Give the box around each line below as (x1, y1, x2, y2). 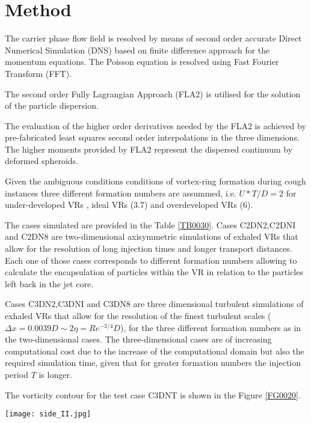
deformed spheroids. (5, 154, 78, 167)
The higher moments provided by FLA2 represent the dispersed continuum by (5, 142, 293, 155)
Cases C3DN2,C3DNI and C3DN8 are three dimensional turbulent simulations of (5, 297, 304, 310)
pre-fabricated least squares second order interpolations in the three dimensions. (5, 131, 300, 144)
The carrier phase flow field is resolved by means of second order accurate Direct (5, 32, 302, 44)
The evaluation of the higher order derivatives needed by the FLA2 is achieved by (5, 119, 306, 132)
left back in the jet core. (5, 277, 94, 290)
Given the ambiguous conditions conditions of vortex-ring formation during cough (5, 175, 306, 187)
